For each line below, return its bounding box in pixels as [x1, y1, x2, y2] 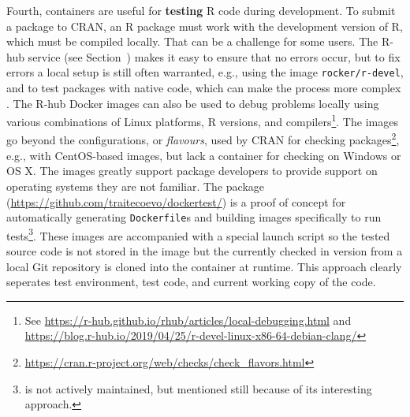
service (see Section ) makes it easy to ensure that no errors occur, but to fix [28, 48, 401, 65]
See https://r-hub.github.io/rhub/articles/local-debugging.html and [24, 311, 352, 328]
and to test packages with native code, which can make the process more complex [6, 80, 401, 96]
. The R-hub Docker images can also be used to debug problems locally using [6, 95, 379, 111]
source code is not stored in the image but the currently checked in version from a [6, 243, 403, 259]
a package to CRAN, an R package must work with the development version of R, [6, 17, 403, 34]
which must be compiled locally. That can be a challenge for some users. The [6, 33, 378, 50]
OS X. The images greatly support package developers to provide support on [6, 162, 378, 179]
